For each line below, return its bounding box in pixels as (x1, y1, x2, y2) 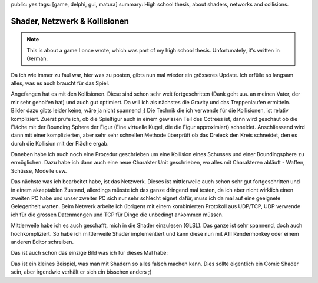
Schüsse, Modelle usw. (11, 167, 67, 174)
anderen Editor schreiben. (11, 239, 74, 245)
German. (26, 55, 48, 62)
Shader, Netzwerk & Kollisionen (11, 16, 129, 26)
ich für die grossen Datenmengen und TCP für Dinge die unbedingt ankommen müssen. (11, 211, 224, 218)
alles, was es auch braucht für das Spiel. (11, 80, 110, 87)
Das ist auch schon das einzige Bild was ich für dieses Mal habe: (11, 249, 168, 256)
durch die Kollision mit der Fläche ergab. (11, 140, 109, 147)
